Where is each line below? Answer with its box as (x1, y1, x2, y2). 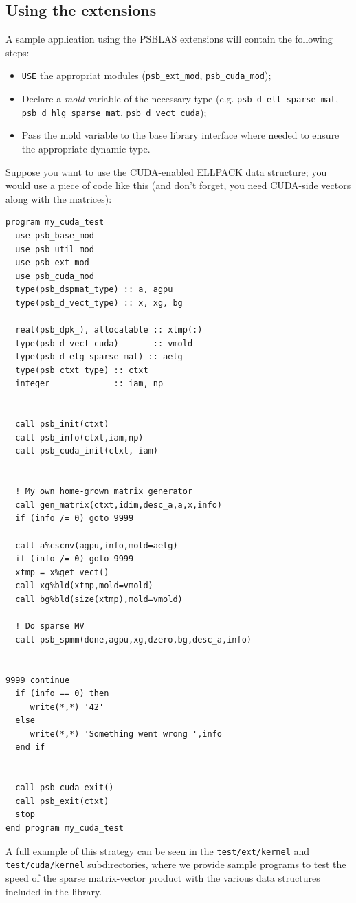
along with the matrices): (5, 191, 112, 205)
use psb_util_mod (15, 244, 94, 254)
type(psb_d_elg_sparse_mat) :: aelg (15, 352, 183, 362)
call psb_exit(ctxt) (15, 796, 109, 806)
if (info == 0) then (15, 689, 109, 699)
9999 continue (5, 675, 70, 685)
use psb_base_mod (15, 230, 94, 241)
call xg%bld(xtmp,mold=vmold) (15, 581, 153, 591)
